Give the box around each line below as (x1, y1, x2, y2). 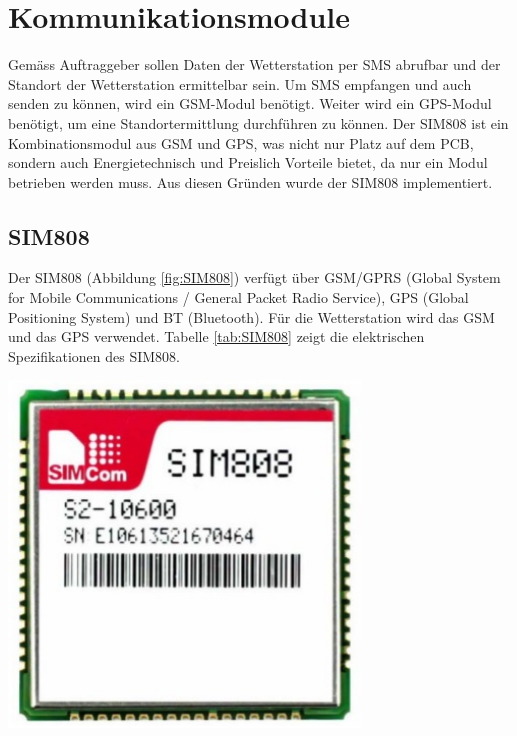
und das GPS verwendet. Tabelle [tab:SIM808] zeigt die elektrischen (8, 326, 425, 347)
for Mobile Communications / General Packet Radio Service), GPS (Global (8, 287, 469, 308)
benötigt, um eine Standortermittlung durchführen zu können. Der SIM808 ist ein (8, 112, 509, 133)
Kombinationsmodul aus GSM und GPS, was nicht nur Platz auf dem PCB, (8, 132, 474, 153)
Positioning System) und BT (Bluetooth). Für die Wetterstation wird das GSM (8, 306, 495, 327)
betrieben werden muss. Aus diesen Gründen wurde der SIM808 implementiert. (8, 171, 493, 192)
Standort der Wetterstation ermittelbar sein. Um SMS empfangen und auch (8, 73, 472, 94)
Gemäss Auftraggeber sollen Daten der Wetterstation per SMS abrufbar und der (8, 54, 501, 75)
